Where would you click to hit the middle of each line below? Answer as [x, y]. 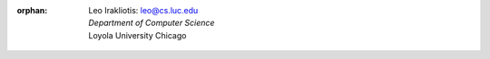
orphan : [32, 10]
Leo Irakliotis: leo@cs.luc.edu [143, 10]
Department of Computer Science [152, 23]
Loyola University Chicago [137, 35]
